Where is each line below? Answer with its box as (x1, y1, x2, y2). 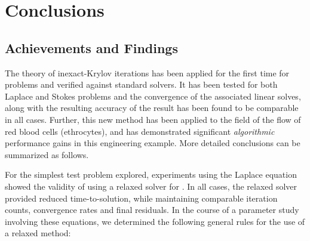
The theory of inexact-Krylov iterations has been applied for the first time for (5, 66, 290, 79)
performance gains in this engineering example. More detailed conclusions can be (5, 137, 300, 149)
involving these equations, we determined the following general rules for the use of (5, 215, 305, 227)
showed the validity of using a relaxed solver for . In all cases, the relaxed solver (5, 180, 297, 192)
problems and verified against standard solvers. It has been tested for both (5, 78, 278, 91)
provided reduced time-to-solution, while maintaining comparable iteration (5, 191, 278, 204)
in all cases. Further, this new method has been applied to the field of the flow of (5, 113, 301, 125)
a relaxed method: (5, 227, 71, 239)
